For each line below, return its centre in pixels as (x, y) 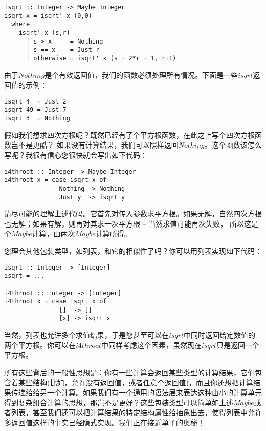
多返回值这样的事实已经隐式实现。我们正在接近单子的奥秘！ (104, 422)
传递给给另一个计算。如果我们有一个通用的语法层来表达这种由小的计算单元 (136, 392)
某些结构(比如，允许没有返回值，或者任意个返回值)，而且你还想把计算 (136, 382)
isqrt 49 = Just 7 (35, 110)
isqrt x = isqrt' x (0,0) (48, 16)
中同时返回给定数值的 (220, 335)
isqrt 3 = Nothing (37, 119)
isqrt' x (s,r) (44, 33)
